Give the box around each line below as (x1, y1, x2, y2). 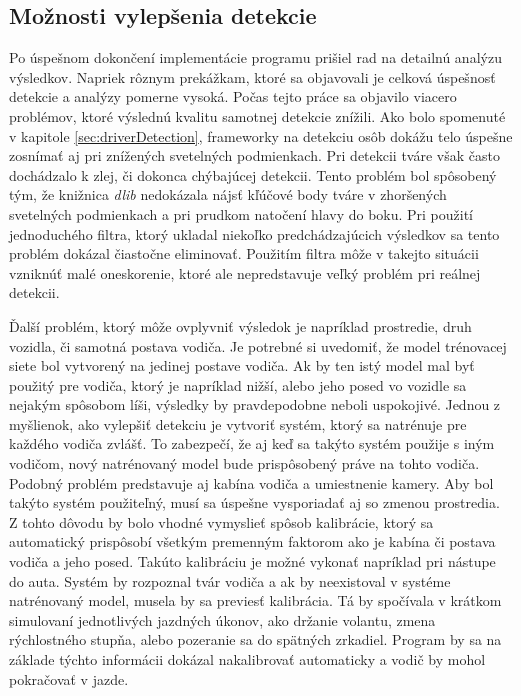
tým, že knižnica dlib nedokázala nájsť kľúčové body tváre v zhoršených (9, 184, 447, 205)
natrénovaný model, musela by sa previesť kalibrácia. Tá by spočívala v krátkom (9, 590, 502, 611)
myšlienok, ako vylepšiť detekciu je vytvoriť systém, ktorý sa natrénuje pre (9, 413, 467, 434)
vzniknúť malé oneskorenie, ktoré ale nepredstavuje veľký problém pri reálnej (9, 262, 481, 283)
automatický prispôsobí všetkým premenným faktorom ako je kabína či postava (9, 531, 496, 552)
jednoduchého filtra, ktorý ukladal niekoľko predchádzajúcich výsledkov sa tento (9, 223, 500, 244)
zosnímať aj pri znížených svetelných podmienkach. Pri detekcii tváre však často (9, 145, 500, 166)
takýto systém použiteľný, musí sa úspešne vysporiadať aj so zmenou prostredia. (9, 492, 500, 513)
